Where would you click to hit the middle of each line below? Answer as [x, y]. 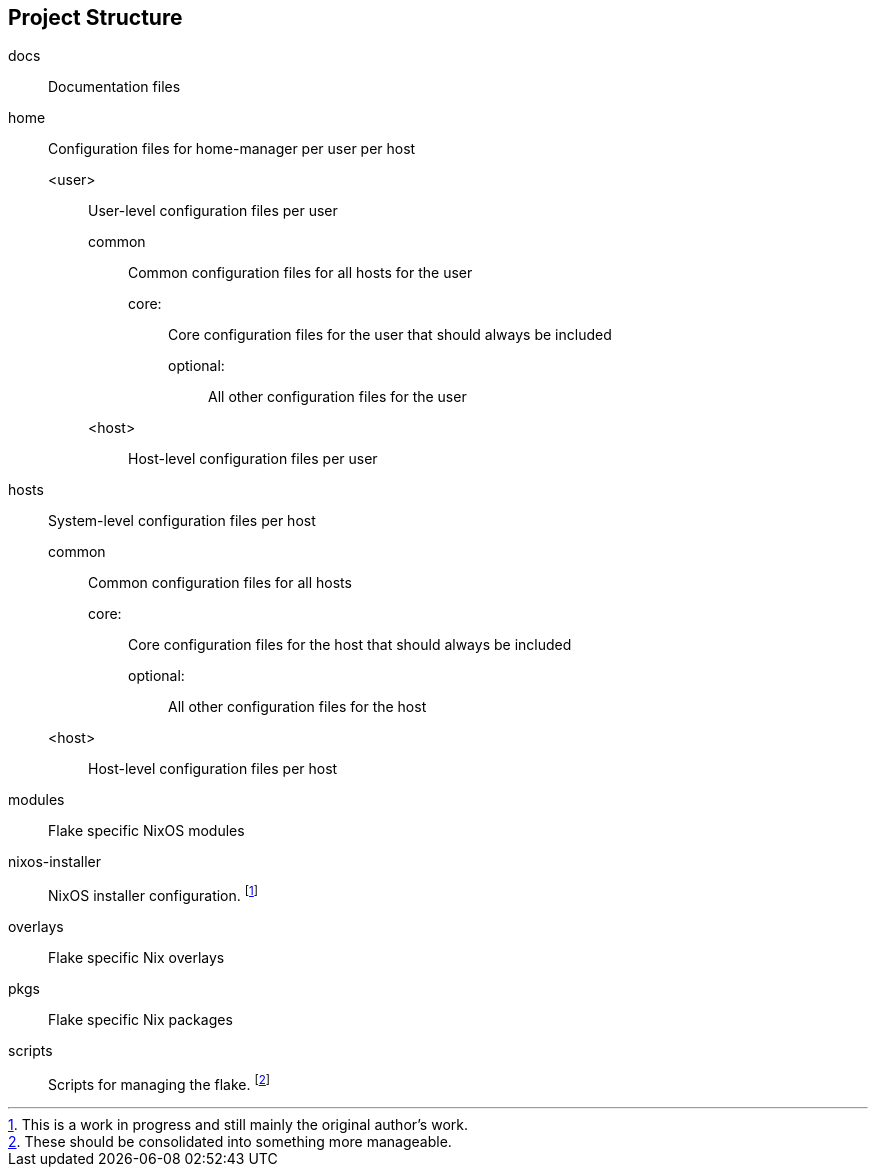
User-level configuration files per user [213, 211]
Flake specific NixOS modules [146, 831]
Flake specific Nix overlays [136, 958]
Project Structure [95, 17]
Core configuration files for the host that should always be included [350, 645]
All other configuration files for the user [337, 397]
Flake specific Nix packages [140, 1020]
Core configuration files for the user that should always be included [390, 335]
